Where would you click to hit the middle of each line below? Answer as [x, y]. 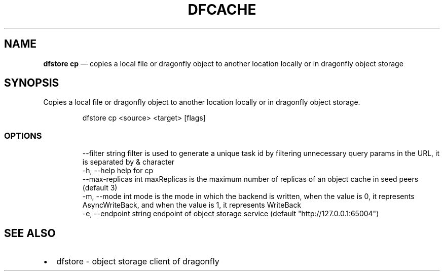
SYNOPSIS [32, 83]
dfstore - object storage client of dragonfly [138, 262]
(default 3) [100, 188]
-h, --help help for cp [118, 171]
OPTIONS [23, 135]
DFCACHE [222, 10]
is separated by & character [128, 162]
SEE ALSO [30, 233]
